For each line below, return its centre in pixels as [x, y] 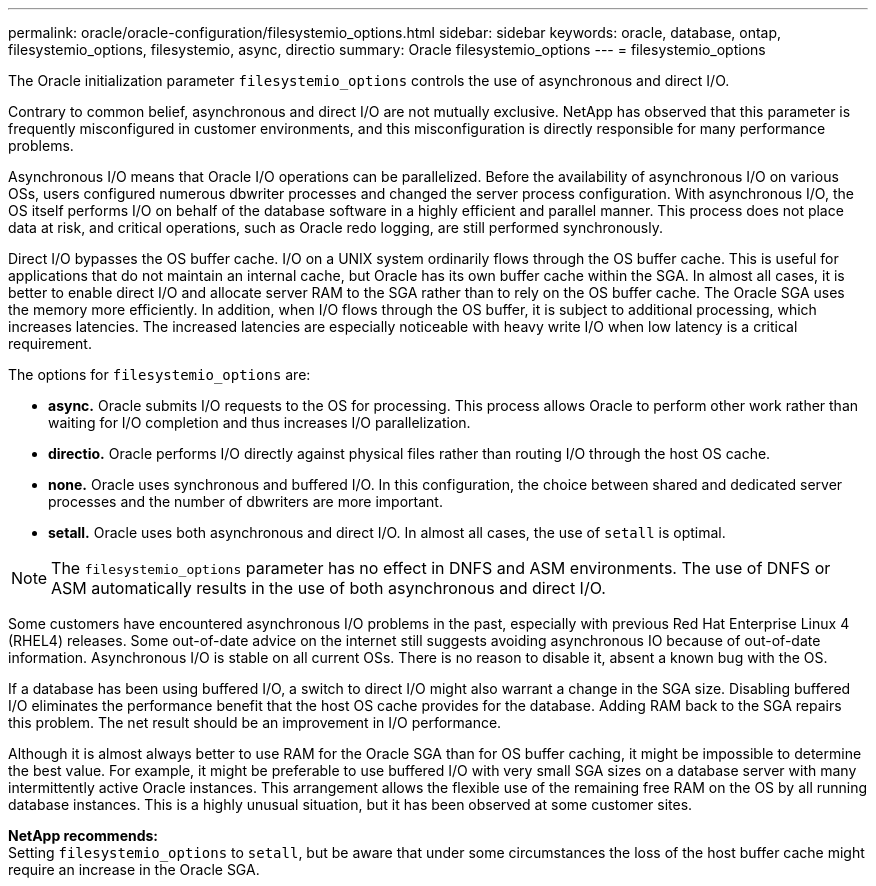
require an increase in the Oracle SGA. [134, 869]
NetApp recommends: [83, 835]
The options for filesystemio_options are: [159, 374]
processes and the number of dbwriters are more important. [245, 501]
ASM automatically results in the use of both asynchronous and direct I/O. [328, 588]
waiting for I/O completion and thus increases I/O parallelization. [259, 422]
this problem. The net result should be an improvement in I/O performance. [255, 722]
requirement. [50, 343]
